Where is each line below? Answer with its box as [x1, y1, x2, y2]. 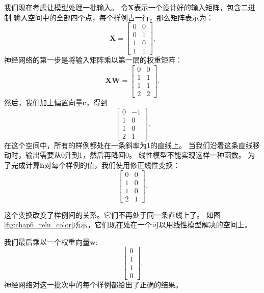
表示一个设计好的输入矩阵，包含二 [134, 2, 248, 12]
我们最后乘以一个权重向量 [4, 236, 90, 247]
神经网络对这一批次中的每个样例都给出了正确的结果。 [4, 279, 182, 289]
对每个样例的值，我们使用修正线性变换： [44, 159, 180, 170]
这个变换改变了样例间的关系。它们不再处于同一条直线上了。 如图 [4, 209, 221, 220]
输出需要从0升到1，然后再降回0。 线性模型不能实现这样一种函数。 [25, 150, 246, 160]
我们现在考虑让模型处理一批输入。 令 [4, 2, 128, 12]
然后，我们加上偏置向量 [4, 97, 83, 108]
